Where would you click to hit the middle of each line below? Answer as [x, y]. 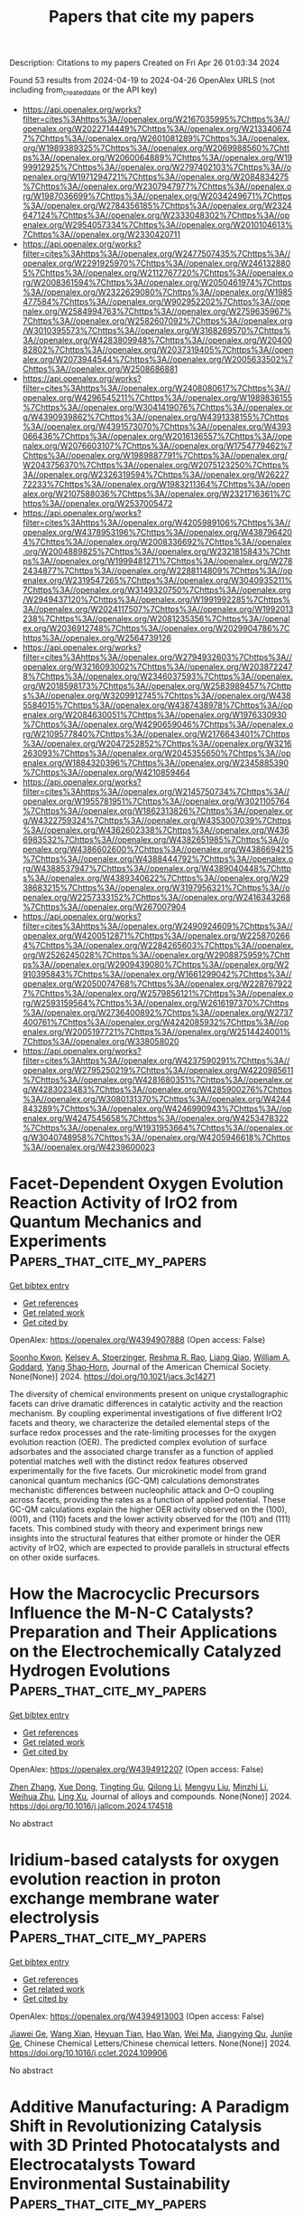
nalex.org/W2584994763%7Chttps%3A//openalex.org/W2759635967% [157, 311]
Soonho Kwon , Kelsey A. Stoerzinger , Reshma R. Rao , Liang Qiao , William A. [150, 1357]
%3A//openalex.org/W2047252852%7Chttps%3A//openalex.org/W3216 [157, 743]
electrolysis [55, 1918]
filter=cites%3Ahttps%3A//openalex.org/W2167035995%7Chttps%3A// [156, 118]
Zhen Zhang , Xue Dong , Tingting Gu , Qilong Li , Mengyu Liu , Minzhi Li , [139, 1787]
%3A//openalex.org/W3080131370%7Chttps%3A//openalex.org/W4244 [156, 1099]
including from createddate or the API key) [83, 90]
